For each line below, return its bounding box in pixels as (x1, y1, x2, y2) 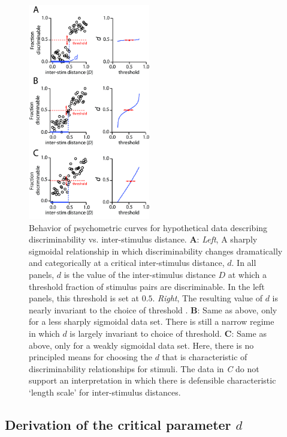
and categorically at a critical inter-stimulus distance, (29, 256, 225, 269)
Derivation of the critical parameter (5, 415, 231, 433)
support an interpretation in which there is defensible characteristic (29, 374, 276, 387)
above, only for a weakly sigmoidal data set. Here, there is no (29, 339, 254, 351)
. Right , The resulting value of (152, 292, 262, 304)
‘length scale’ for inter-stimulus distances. (29, 385, 181, 398)
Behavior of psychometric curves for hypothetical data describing (29, 221, 268, 234)
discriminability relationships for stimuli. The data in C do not (29, 362, 259, 375)
